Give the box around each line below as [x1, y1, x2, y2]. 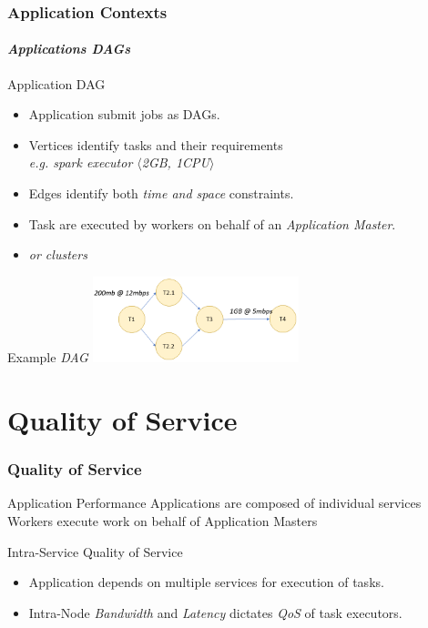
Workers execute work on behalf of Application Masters [7, 512, 318, 531]
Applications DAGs [7, 39, 130, 58]
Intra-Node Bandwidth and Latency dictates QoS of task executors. [28, 603, 403, 622]
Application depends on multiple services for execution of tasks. [28, 572, 384, 592]
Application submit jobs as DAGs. [28, 105, 220, 124]
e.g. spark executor [28, 153, 133, 172]
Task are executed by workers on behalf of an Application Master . [28, 214, 396, 233]
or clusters [28, 245, 87, 264]
